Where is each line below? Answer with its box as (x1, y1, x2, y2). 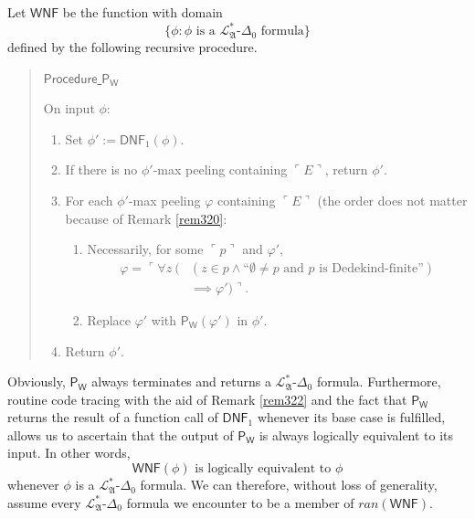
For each (65, 191, 113, 210)
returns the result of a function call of (7, 408, 218, 427)
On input (43, 99, 95, 118)
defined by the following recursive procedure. (7, 37, 258, 57)
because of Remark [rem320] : (65, 208, 227, 228)
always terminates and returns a (91, 372, 271, 391)
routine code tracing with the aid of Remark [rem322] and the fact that (7, 389, 407, 408)
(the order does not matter (317, 191, 468, 210)
